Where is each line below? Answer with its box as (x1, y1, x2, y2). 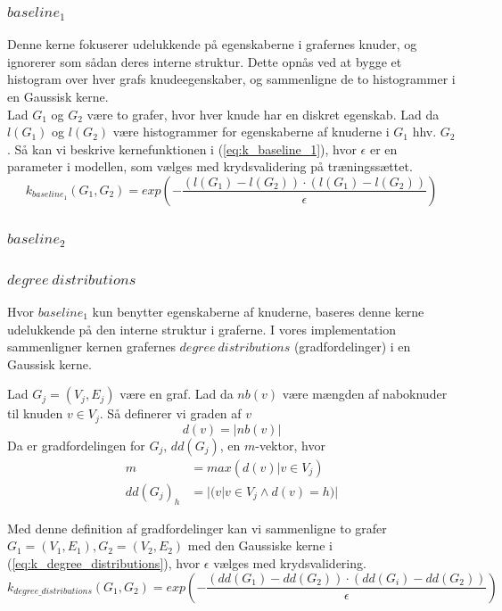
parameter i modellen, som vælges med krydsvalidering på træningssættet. (7, 157, 413, 176)
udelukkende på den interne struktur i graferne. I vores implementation (7, 319, 396, 338)
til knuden (7, 404, 63, 423)
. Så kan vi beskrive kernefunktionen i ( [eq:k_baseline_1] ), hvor (7, 139, 357, 158)
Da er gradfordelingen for (7, 435, 145, 454)
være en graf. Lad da (119, 384, 234, 403)
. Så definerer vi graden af (99, 404, 242, 423)
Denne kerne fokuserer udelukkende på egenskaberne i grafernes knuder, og (7, 35, 417, 54)
